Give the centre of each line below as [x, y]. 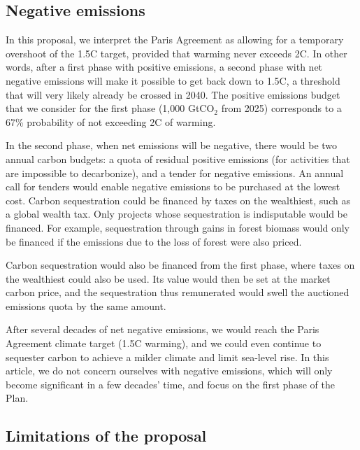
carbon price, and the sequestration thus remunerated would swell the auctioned [178, 292]
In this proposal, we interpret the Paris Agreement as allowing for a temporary [175, 40]
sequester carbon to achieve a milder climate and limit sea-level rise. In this [167, 357]
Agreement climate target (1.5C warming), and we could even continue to [164, 343]
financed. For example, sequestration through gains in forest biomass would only [178, 227]
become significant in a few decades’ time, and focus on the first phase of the [170, 384]
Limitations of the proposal [106, 436]
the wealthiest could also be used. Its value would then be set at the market [168, 278]
